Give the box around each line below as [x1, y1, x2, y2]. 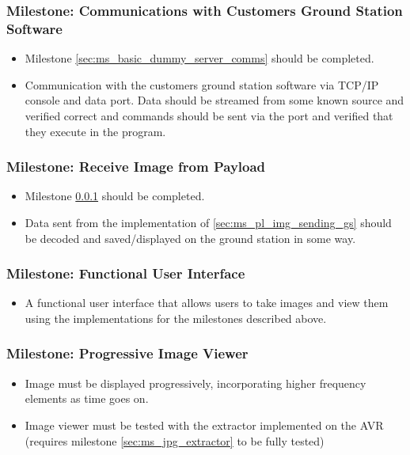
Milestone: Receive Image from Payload [6, 157, 266, 176]
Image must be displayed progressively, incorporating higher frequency [25, 374, 366, 391]
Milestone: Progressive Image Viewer [6, 343, 249, 363]
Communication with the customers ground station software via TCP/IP [25, 76, 379, 93]
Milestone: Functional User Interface [6, 264, 245, 283]
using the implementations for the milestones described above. [25, 309, 327, 326]
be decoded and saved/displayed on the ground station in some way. [25, 229, 356, 246]
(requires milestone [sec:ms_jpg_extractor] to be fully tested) [25, 432, 325, 449]
